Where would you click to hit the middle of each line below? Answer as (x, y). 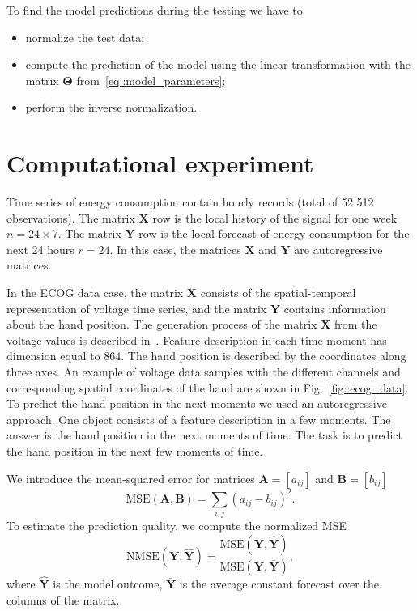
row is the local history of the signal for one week (275, 217)
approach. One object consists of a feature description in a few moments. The (199, 419)
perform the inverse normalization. (111, 107)
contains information (335, 308)
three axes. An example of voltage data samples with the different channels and (204, 372)
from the (355, 324)
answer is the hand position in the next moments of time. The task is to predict (204, 435)
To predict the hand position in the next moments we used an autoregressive (197, 403)
